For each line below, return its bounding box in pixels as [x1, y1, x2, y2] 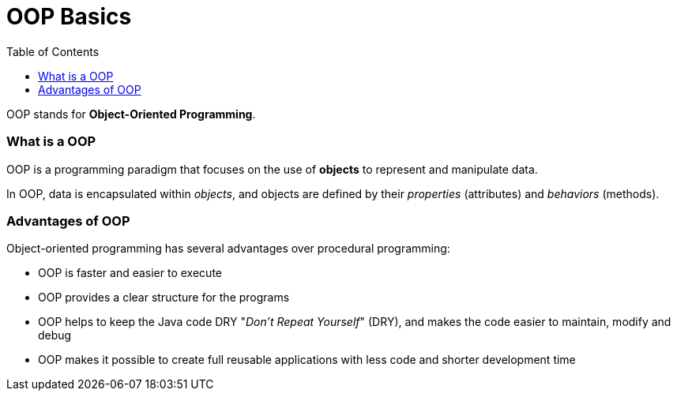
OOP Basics [6, 3, 132, 30]
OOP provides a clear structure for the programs [38, 290, 290, 305]
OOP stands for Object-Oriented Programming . [6, 107, 256, 121]
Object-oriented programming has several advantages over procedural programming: [6, 242, 450, 256]
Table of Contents [6, 44, 100, 58]
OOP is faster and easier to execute [38, 266, 222, 280]
